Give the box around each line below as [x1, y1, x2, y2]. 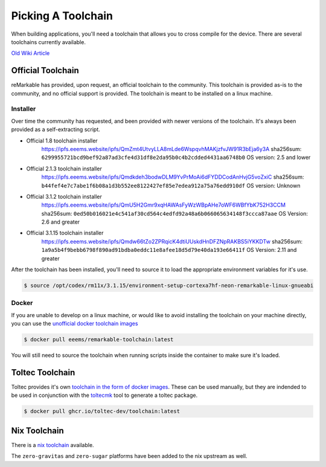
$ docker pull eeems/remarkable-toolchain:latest [24, 336, 174, 343]
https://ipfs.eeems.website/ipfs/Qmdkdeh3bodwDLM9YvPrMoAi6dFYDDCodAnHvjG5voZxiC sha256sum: [41, 173, 304, 181]
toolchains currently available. [11, 38, 86, 45]
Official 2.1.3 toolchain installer [26, 165, 102, 172]
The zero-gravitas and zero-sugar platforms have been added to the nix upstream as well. [11, 453, 248, 460]
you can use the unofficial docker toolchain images [11, 320, 138, 327]
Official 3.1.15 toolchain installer [26, 230, 104, 237]
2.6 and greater [41, 218, 80, 226]
